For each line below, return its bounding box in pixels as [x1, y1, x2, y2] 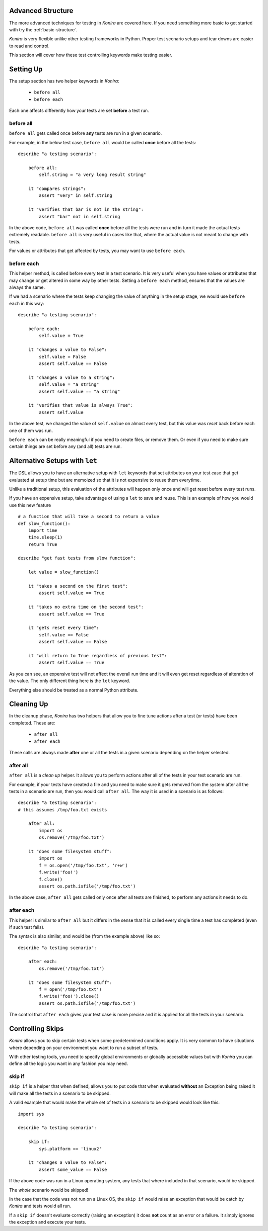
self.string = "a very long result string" [39, 172, 146, 177]
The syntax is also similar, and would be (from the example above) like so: [9, 933, 160, 939]
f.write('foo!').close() [39, 993, 99, 999]
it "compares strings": [28, 186, 86, 191]
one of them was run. [9, 428, 53, 434]
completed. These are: [9, 720, 56, 726]
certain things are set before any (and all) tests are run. [9, 443, 122, 449]
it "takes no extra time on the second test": [28, 604, 144, 610]
